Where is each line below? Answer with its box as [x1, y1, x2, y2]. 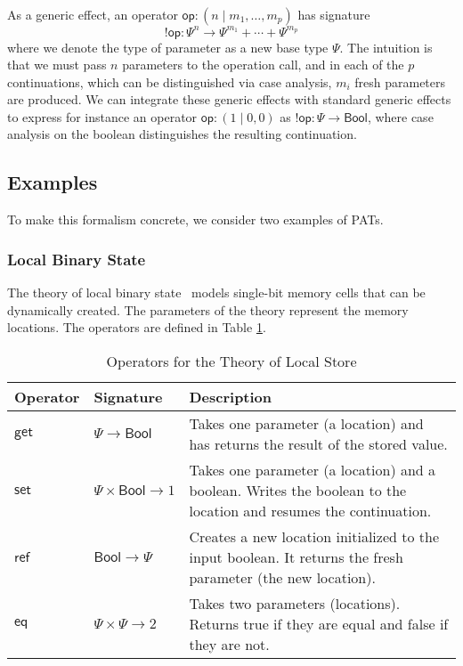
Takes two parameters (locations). [189, 592, 401, 613]
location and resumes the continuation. [189, 499, 432, 521]
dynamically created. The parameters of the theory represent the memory [7, 300, 409, 319]
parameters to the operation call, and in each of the [122, 55, 404, 74]
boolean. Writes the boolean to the [189, 479, 407, 500]
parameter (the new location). [189, 566, 376, 588]
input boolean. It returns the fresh [189, 546, 403, 567]
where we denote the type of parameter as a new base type [7, 37, 329, 56]
